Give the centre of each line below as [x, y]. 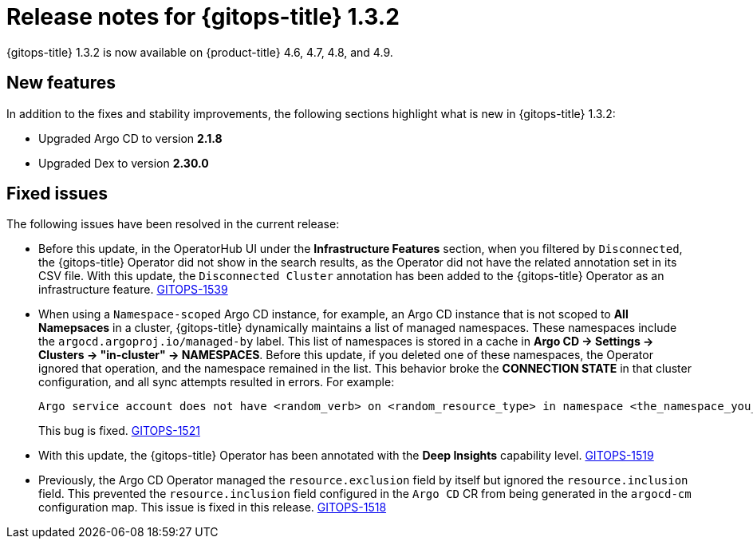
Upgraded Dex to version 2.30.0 [124, 163]
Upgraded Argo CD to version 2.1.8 [130, 138]
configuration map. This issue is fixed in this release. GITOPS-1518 [213, 507]
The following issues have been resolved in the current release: [173, 224]
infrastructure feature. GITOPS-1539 [133, 290]
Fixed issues [57, 194]
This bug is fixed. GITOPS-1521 [119, 431]
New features [61, 83]
